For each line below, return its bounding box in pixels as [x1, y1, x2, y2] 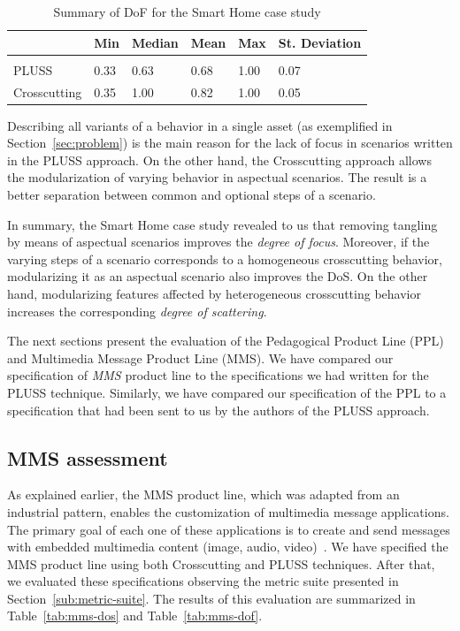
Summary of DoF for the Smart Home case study [53, 3, 321, 20]
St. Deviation [278, 33, 362, 51]
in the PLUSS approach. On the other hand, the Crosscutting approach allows [7, 150, 432, 169]
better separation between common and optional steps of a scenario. [7, 186, 376, 203]
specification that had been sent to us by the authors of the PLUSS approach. [7, 400, 430, 419]
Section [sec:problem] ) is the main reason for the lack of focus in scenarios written [7, 133, 453, 152]
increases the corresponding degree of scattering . [7, 301, 267, 320]
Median [131, 33, 179, 51]
